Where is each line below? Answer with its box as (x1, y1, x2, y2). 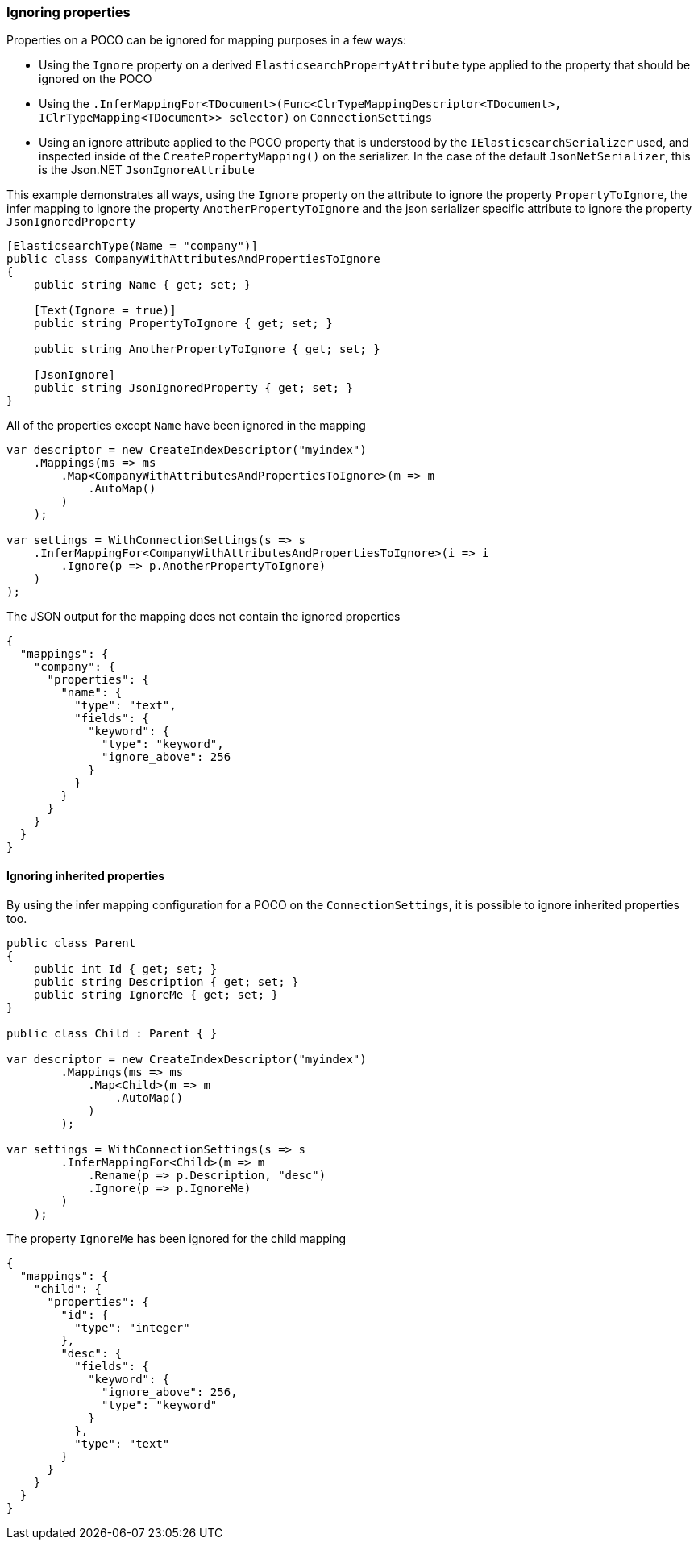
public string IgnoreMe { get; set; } (33, 987, 279, 1001)
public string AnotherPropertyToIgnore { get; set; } (33, 343, 380, 356)
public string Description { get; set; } (33, 975, 299, 988)
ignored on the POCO (39, 72, 152, 86)
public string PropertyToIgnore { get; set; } (33, 317, 333, 330)
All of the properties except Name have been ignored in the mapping (6, 418, 366, 433)
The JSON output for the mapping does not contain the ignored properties (6, 609, 401, 624)
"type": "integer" (74, 1320, 190, 1334)
